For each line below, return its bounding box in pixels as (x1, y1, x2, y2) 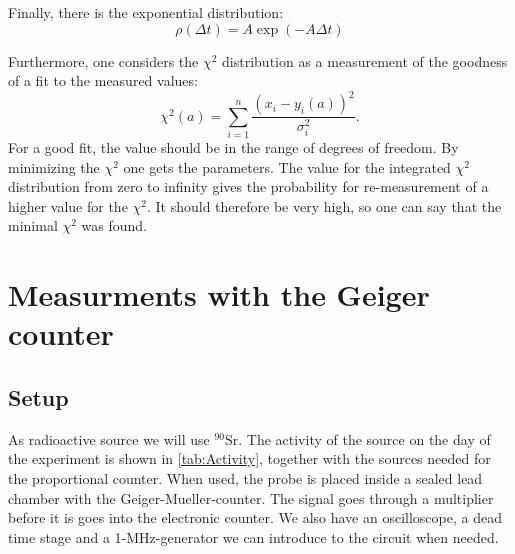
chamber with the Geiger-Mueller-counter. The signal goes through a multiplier (8, 487, 494, 508)
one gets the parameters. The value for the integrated (123, 156, 451, 177)
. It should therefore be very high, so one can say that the (146, 195, 502, 216)
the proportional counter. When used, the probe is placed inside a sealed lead (8, 467, 483, 488)
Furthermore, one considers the (8, 50, 199, 71)
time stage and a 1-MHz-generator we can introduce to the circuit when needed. (8, 526, 499, 547)
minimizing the (8, 156, 100, 177)
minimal (8, 215, 58, 236)
